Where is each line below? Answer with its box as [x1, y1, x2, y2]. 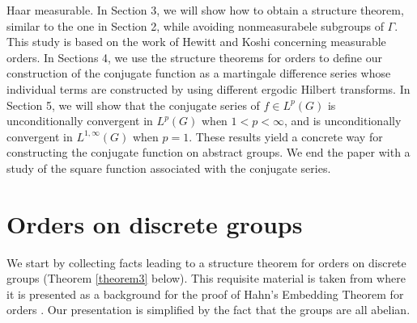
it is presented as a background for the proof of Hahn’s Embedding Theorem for [6, 285, 404, 302]
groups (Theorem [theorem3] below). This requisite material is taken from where [6, 270, 406, 287]
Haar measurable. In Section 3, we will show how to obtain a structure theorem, [6, 2, 404, 18]
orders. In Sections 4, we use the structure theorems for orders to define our [6, 48, 382, 65]
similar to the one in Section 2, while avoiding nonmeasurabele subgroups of [6, 17, 384, 34]
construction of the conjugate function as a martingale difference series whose [6, 65, 391, 82]
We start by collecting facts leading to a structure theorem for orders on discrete [6, 254, 406, 271]
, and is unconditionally [283, 112, 402, 129]
